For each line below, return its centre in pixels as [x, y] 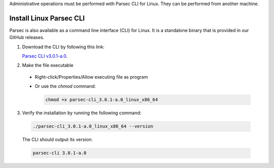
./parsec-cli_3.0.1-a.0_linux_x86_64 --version [93, 126]
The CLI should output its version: [57, 140]
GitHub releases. [27, 38]
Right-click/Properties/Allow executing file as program [91, 77]
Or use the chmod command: [65, 86]
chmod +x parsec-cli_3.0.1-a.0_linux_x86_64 [102, 100]
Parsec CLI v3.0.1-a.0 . [45, 56]
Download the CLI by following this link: [63, 47]
